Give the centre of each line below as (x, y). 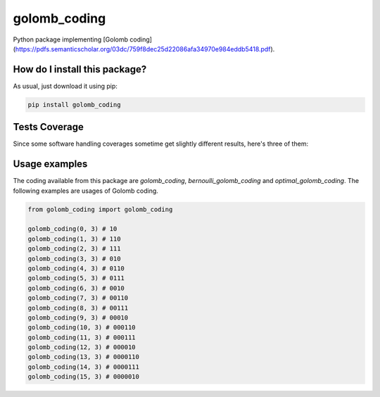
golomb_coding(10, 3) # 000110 (82, 328)
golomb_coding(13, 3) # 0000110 (84, 357)
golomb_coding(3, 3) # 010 (74, 258)
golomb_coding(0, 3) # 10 (72, 229)
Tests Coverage (48, 127)
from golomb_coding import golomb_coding (100, 209)
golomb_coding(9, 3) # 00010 (78, 317)
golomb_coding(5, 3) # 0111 (76, 278)
